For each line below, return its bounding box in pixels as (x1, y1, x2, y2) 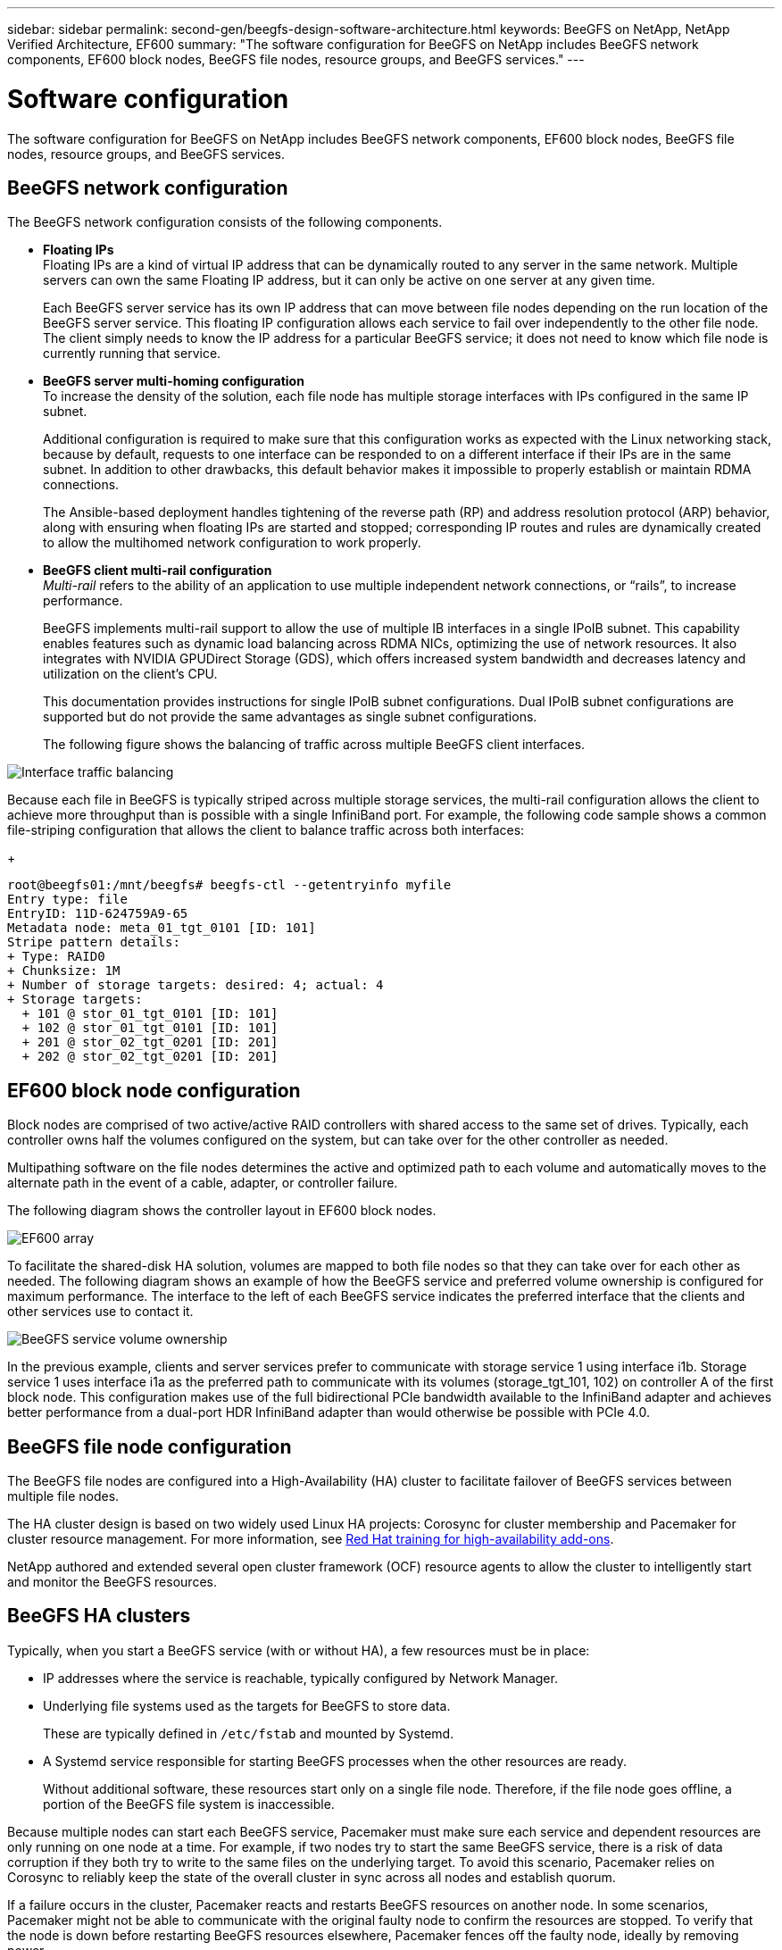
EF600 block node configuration (7, 1079, 301, 1102)
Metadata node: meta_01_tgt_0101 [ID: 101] (7, 921, 316, 936)
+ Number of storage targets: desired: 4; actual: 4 (7, 978, 384, 993)
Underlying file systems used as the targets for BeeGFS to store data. (43, 1697, 451, 1713)
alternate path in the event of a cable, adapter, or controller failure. (7, 1175, 398, 1191)
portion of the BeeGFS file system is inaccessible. (43, 1796, 335, 1812)
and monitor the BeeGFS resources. (7, 1574, 217, 1590)
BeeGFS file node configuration (7, 1435, 292, 1458)
